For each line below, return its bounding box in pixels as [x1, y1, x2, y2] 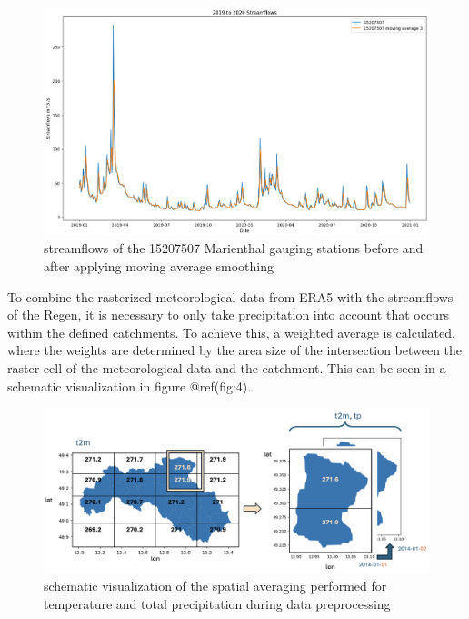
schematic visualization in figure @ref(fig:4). [7, 376, 252, 395]
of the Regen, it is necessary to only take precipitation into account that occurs [7, 305, 449, 324]
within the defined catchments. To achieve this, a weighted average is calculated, [7, 322, 455, 341]
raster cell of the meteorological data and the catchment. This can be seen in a [7, 358, 446, 377]
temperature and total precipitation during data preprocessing [44, 594, 391, 613]
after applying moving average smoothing [44, 256, 274, 275]
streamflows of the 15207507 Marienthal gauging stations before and [44, 238, 424, 258]
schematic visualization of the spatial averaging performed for [44, 576, 387, 595]
